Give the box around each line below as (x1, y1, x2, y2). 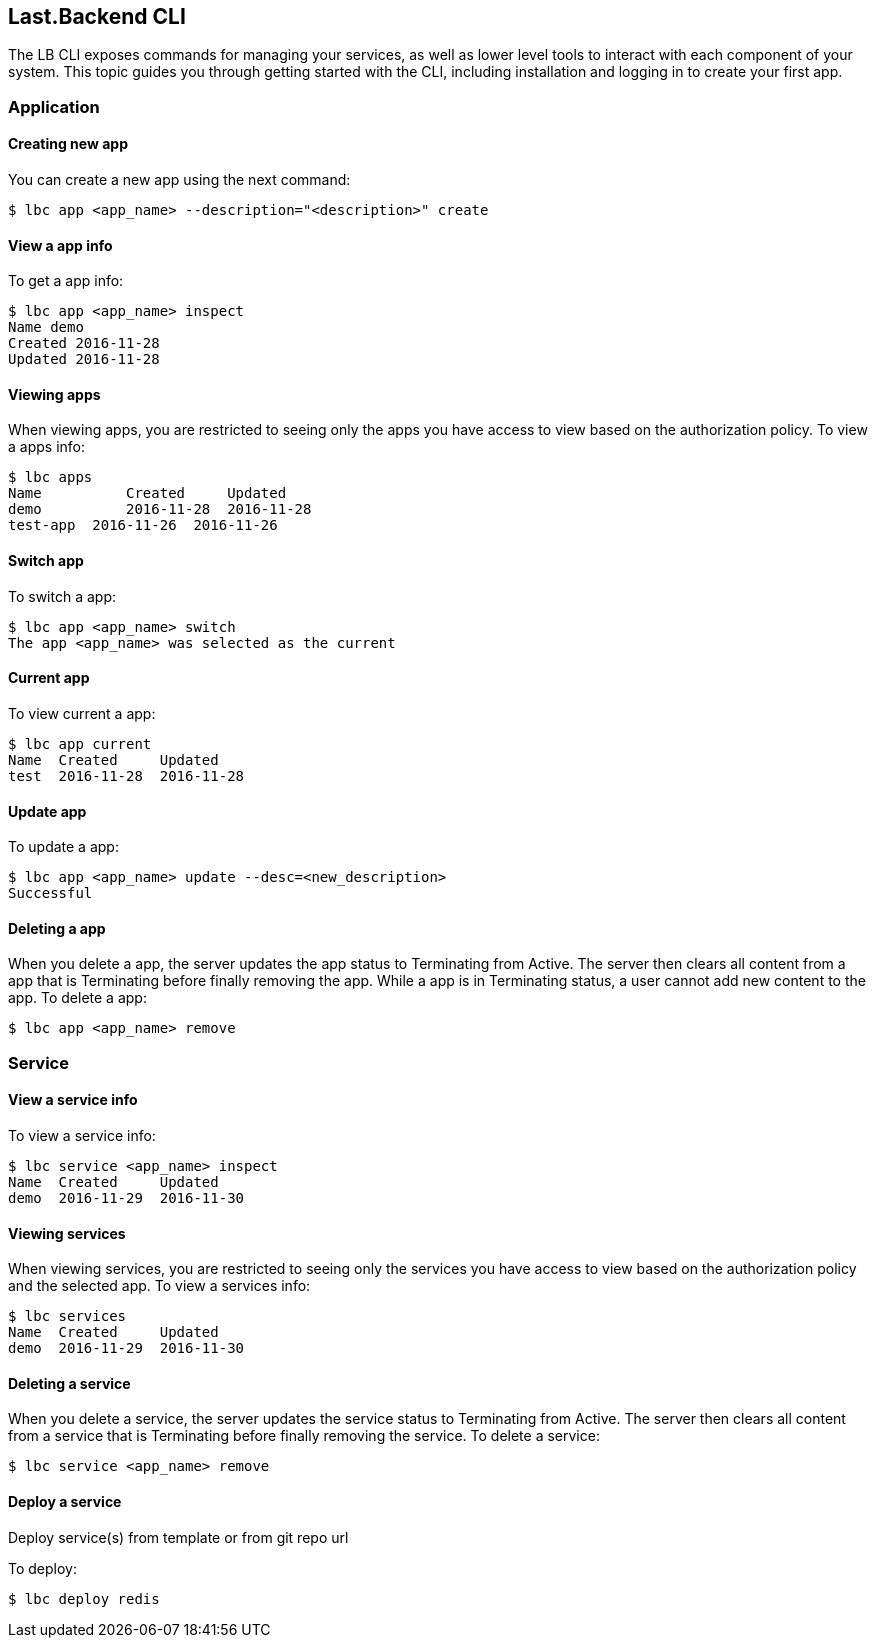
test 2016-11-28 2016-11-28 (8, 767, 245, 784)
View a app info (8, 236, 113, 254)
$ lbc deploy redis (8, 1590, 160, 1607)
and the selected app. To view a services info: (8, 1277, 311, 1295)
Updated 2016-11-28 (8, 351, 160, 368)
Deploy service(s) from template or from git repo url (8, 1528, 349, 1546)
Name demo (8, 319, 84, 336)
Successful (8, 885, 93, 902)
